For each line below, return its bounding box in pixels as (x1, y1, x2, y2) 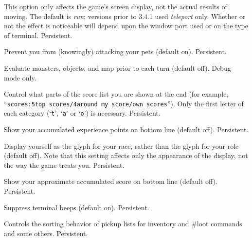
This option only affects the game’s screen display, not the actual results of (4, 1, 227, 11)
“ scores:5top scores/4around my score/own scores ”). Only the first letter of (4, 98, 244, 108)
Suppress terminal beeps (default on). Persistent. (4, 202, 149, 212)
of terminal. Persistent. (4, 30, 72, 40)
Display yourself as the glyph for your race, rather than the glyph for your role (4, 140, 239, 151)
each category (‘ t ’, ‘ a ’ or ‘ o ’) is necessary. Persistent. (4, 108, 161, 118)
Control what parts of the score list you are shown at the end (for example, (4, 89, 229, 99)
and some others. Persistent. (4, 228, 88, 238)
